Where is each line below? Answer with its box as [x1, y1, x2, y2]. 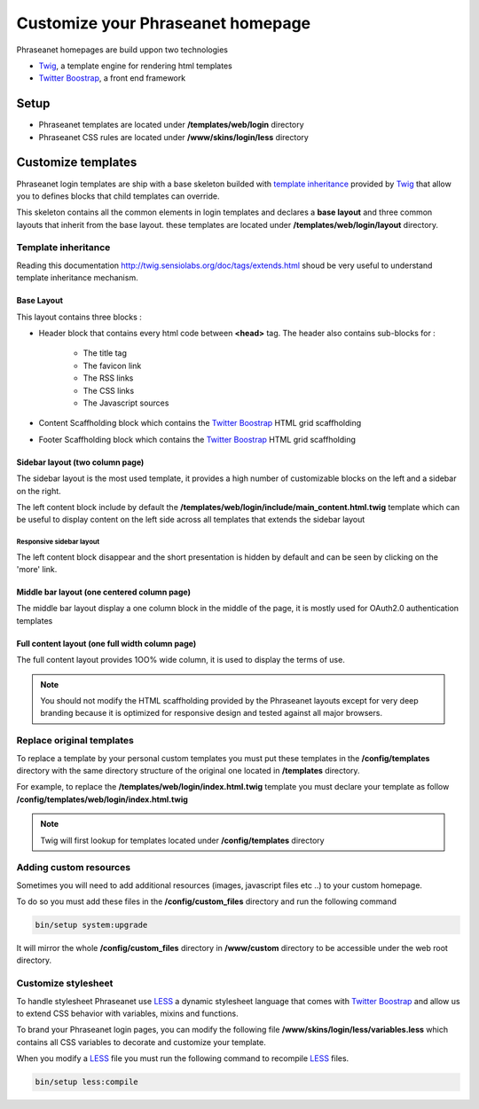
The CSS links [82, 385, 135, 396]
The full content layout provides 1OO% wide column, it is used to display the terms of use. [16, 655, 345, 665]
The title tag [82, 348, 128, 358]
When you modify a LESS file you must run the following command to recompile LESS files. [16, 1053, 349, 1064]
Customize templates [16, 155, 137, 170]
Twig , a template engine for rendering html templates [38, 60, 232, 71]
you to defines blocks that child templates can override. [16, 191, 220, 201]
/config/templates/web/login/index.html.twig [16, 794, 188, 805]
